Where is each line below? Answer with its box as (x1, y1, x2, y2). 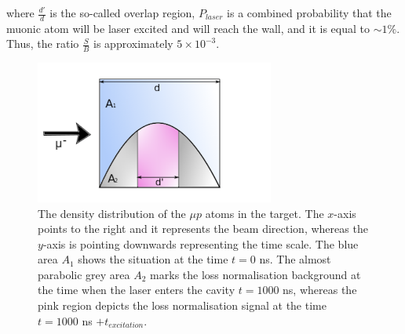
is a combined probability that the (227, 5, 392, 20)
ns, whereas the (283, 281, 357, 298)
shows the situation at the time (78, 251, 228, 267)
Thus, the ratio (6, 35, 79, 52)
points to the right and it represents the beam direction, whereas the (38, 220, 368, 237)
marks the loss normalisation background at (150, 266, 361, 282)
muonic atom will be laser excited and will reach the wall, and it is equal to (6, 20, 370, 36)
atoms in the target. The (205, 205, 324, 221)
